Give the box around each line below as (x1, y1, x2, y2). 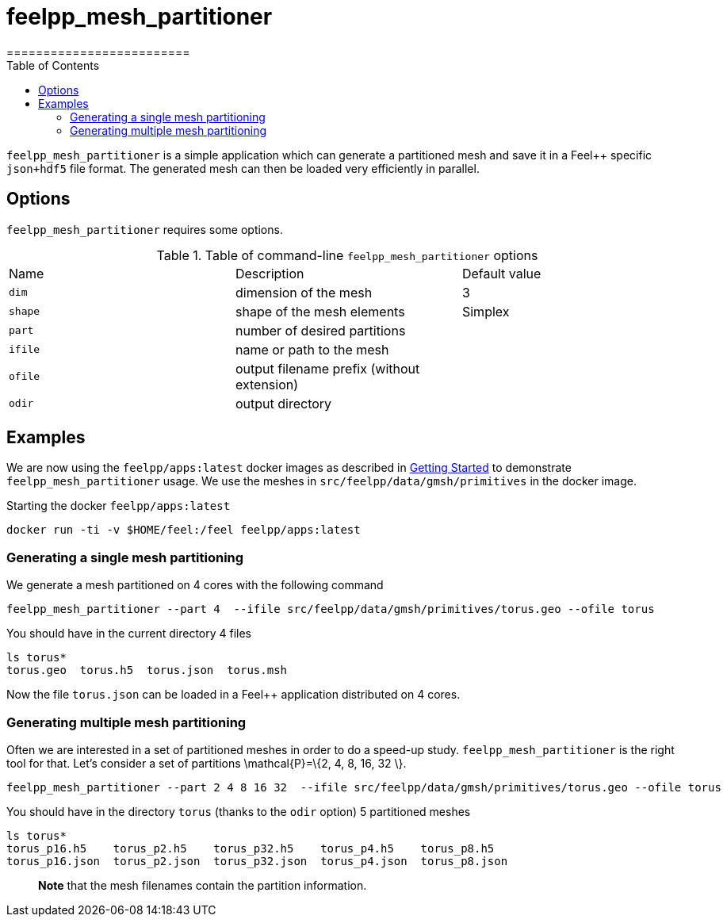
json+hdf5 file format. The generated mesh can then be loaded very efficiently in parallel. (6, 161, 480, 175)
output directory (235, 395, 332, 412)
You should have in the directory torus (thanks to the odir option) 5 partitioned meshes (6, 804, 471, 818)
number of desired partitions (235, 322, 406, 339)
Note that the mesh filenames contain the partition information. (38, 878, 367, 892)
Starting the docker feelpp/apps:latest (6, 499, 231, 513)
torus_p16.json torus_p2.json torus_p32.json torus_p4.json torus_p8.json (6, 854, 508, 867)
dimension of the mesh (235, 284, 373, 301)
